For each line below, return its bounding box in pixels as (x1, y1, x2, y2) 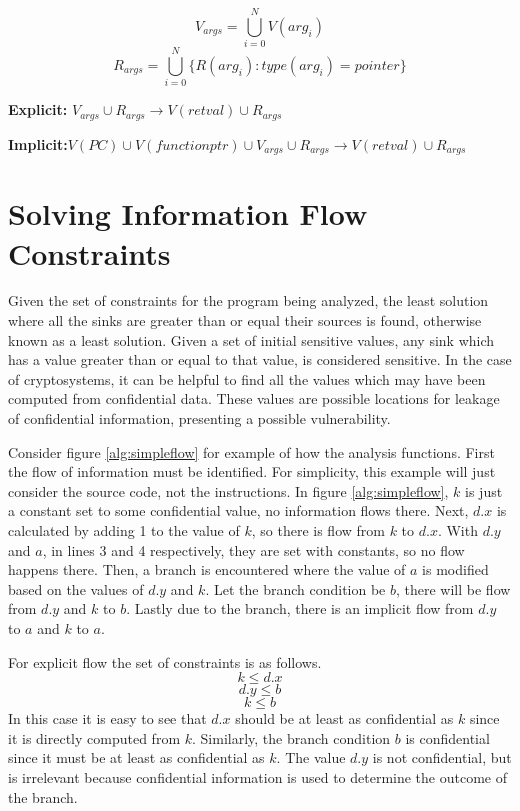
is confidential (405, 727, 490, 748)
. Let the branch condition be (205, 578, 386, 599)
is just (465, 480, 503, 501)
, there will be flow (396, 578, 511, 599)
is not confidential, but (372, 747, 512, 768)
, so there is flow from (251, 520, 385, 540)
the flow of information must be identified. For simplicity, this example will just (8, 461, 496, 482)
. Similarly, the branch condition (192, 727, 391, 748)
